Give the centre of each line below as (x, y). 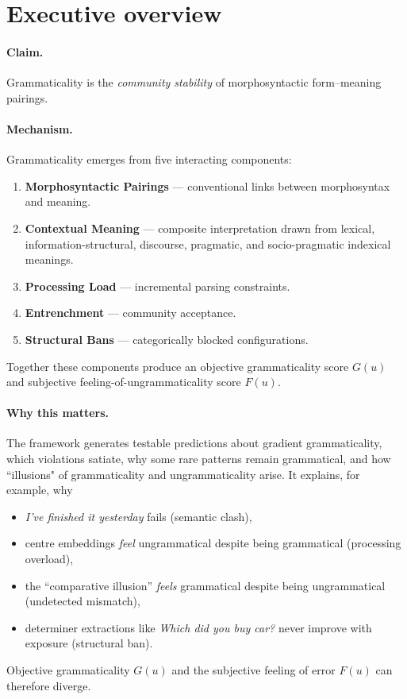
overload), (49, 559)
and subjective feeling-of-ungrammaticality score (124, 382)
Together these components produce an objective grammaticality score (178, 366)
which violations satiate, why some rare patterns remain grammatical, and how (199, 459)
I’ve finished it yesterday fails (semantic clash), (138, 516)
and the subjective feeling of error (253, 670)
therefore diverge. (49, 685)
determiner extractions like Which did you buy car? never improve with (198, 627)
